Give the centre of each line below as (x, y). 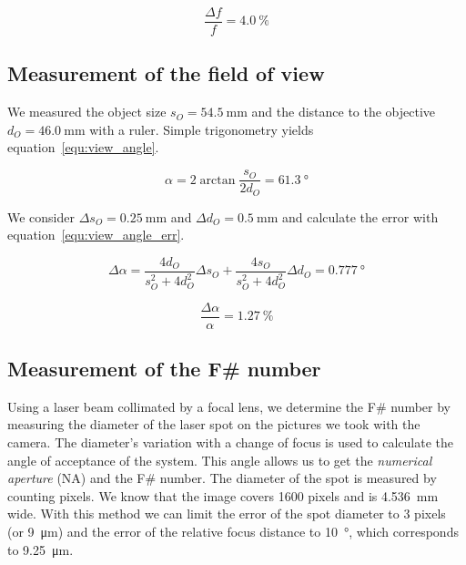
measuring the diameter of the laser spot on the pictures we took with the (214, 424)
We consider (41, 216)
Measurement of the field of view (166, 73)
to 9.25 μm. (41, 549)
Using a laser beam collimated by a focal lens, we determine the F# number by (229, 406)
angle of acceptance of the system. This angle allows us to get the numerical (220, 460)
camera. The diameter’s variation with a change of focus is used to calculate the (230, 442)
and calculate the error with (360, 216)
